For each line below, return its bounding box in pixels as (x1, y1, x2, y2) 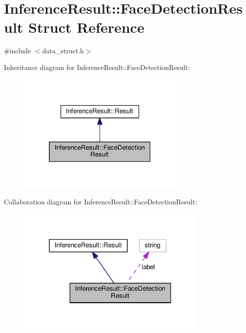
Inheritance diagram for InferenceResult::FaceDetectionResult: (4, 62, 190, 72)
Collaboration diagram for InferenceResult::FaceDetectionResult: (4, 196, 197, 206)
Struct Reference (28, 17, 144, 37)
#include (4, 45, 31, 56)
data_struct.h (42, 45, 84, 56)
